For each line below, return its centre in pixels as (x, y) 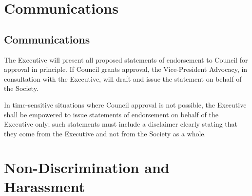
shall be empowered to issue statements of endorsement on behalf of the (111, 114)
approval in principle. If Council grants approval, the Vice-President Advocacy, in (126, 69)
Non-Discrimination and (87, 167)
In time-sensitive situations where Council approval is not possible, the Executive (125, 104)
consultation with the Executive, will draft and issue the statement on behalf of (123, 78)
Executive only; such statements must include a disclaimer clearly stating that (121, 124)
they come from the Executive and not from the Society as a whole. (105, 133)
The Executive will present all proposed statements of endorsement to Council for (126, 59)
